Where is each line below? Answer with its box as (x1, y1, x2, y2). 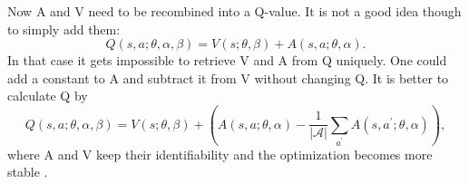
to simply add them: (7, 19, 121, 38)
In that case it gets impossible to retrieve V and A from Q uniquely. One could (7, 51, 447, 70)
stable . (7, 162, 48, 181)
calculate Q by (7, 86, 88, 105)
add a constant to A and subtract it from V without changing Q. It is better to (7, 68, 449, 87)
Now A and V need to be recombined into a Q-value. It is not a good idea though (7, 2, 462, 20)
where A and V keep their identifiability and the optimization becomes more (7, 144, 433, 163)
